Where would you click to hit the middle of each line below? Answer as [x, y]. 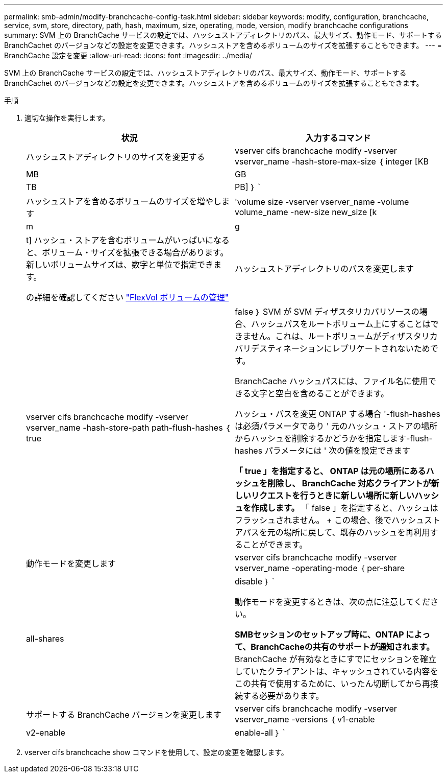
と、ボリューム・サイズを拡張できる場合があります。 [127, 252]
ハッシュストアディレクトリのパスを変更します [324, 269]
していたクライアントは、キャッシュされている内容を [337, 671]
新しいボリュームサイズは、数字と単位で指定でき [120, 265]
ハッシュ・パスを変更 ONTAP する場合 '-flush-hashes [338, 414]
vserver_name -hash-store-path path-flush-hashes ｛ [128, 428]
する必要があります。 [283, 696]
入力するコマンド [338, 138]
